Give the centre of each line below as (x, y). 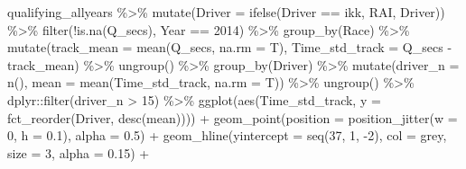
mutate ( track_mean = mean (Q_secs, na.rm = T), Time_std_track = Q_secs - (230, 47)
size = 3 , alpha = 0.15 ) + (79, 152)
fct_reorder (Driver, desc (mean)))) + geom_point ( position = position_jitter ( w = (233, 117)
